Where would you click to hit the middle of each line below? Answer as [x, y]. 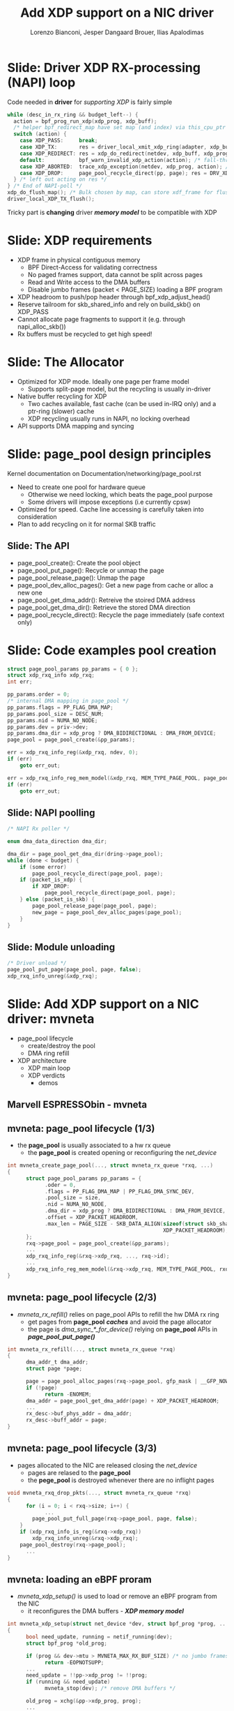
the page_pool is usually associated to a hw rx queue [94, 1145]
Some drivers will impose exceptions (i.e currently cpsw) [109, 502]
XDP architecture [42, 1060]
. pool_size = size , [72, 1198]
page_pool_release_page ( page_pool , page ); [95, 906]
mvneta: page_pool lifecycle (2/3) [82, 1298]
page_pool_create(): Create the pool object [79, 562]
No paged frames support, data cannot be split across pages [115, 274]
